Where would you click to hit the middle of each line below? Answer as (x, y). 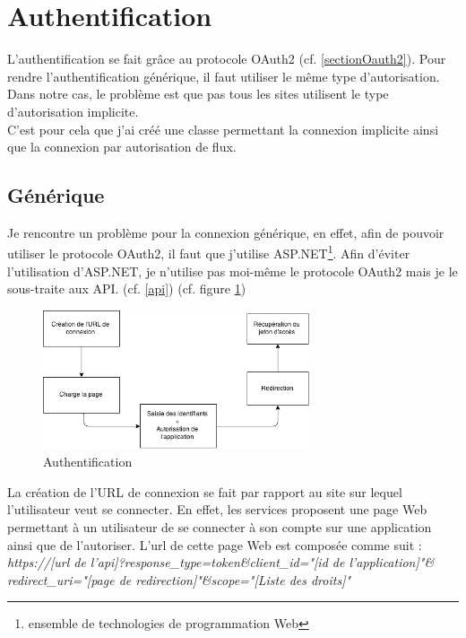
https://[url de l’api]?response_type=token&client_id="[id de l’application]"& (221, 562)
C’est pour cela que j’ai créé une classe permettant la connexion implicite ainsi (223, 129)
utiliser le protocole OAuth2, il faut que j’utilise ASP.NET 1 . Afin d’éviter (209, 252)
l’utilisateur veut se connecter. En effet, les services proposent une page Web (217, 509)
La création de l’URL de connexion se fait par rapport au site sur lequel (205, 491)
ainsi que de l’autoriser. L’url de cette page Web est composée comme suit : (215, 544)
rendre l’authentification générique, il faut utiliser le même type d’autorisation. (224, 76)
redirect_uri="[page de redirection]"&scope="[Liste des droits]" (179, 579)
